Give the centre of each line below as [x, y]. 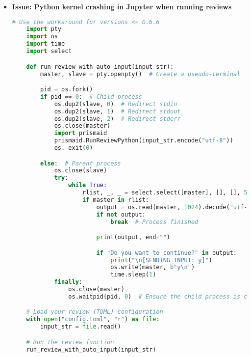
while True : [88, 185]
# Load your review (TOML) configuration [95, 312]
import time [46, 44]
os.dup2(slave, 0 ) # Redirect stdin [116, 104]
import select [49, 51]
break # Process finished [154, 222]
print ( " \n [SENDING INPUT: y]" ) [161, 260]
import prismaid [81, 133]
